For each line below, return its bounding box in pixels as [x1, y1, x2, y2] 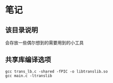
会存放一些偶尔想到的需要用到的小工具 [5, 40, 84, 45]
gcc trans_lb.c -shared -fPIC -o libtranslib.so [5, 69, 108, 74]
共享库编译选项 [5, 55, 51, 64]
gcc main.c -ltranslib [5, 73, 52, 78]
